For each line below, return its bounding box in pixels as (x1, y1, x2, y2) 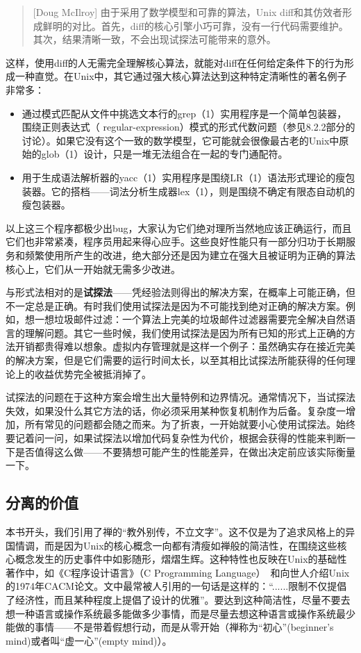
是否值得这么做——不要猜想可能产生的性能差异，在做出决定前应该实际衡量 (15, 444, 355, 458)
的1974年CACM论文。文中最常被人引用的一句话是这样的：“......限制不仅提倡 (6, 579, 347, 593)
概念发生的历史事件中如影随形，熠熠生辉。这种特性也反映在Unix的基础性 (15, 552, 347, 566)
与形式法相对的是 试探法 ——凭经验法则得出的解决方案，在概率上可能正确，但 (6, 285, 355, 299)
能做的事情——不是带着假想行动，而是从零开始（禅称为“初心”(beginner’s (6, 620, 334, 634)
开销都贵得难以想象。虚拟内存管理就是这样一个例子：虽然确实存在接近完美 (15, 339, 355, 354)
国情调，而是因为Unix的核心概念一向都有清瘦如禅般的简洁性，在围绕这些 (6, 538, 337, 552)
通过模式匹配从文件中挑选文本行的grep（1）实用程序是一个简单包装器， (22, 106, 347, 120)
